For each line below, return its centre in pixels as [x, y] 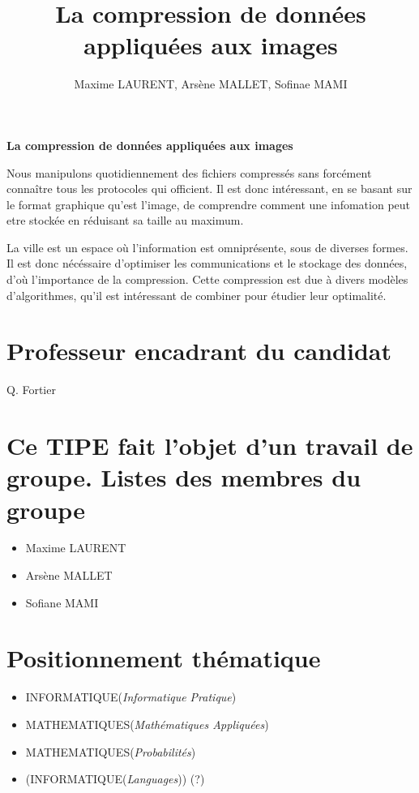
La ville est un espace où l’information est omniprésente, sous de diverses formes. [207, 247]
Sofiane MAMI [62, 602]
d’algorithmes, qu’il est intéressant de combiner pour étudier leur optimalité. [197, 295]
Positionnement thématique [164, 658]
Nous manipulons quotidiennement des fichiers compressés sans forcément [189, 172]
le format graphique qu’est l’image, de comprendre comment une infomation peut [209, 204]
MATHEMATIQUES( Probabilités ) [111, 751]
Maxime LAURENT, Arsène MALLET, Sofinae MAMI [211, 84]
